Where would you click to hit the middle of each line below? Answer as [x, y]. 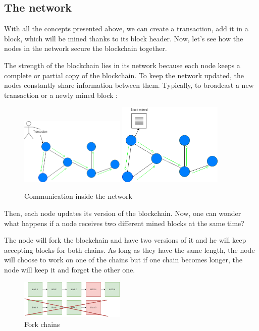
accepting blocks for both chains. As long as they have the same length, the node [129, 250]
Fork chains [42, 324]
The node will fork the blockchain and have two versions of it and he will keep [125, 240]
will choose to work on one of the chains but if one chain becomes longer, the [123, 260]
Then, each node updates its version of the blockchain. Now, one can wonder [123, 213]
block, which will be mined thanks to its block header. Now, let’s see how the [124, 38]
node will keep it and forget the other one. [70, 269]
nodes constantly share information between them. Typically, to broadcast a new [129, 85]
